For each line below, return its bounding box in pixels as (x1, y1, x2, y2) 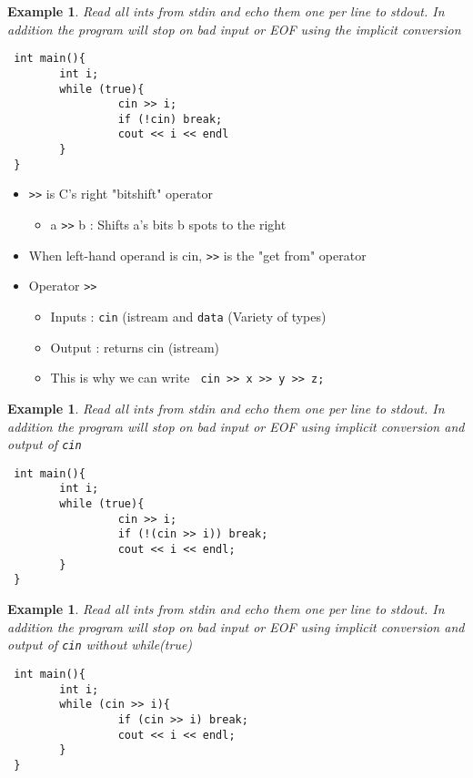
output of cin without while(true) (7, 635, 193, 654)
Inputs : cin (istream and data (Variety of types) (50, 307, 327, 326)
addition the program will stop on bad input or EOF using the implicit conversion (7, 19, 461, 38)
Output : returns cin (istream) (50, 337, 219, 356)
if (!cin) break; (117, 112, 223, 126)
